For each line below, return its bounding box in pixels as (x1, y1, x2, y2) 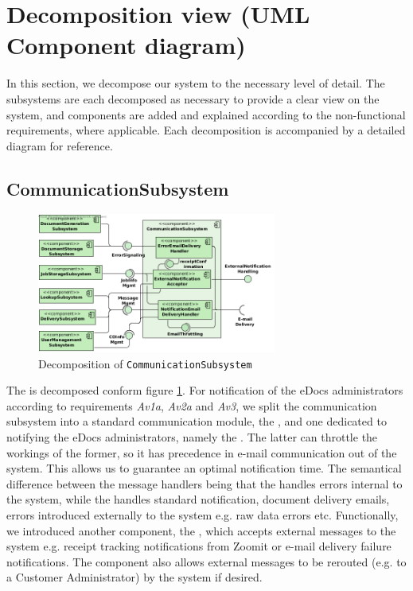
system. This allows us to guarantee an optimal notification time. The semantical (6, 460, 402, 476)
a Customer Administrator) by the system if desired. (6, 569, 263, 585)
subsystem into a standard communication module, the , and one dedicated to (6, 413, 387, 430)
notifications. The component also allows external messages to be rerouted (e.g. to (6, 553, 407, 570)
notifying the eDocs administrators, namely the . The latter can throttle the (6, 428, 378, 445)
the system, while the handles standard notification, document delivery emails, (6, 491, 390, 507)
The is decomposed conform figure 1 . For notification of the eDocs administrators (6, 382, 403, 399)
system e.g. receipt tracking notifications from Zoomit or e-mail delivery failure (6, 538, 392, 554)
